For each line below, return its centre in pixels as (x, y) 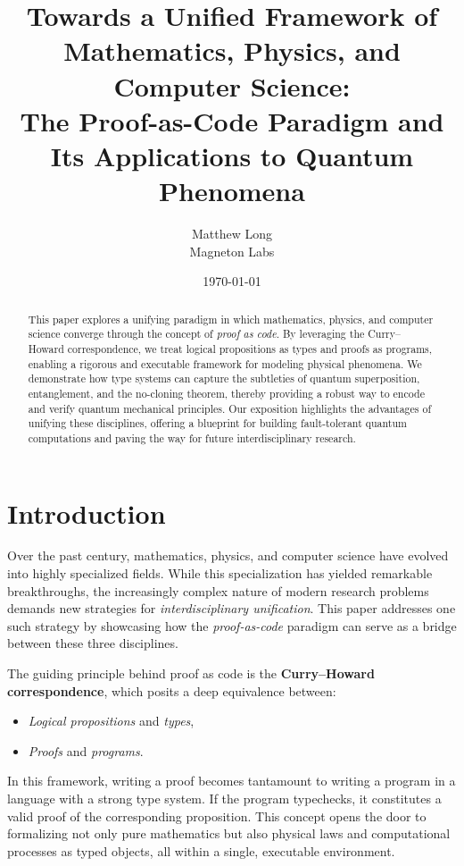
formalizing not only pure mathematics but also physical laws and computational (229, 833)
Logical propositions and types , (111, 721)
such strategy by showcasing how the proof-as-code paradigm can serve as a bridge (232, 625)
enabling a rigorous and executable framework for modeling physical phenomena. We (225, 363)
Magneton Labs (232, 251)
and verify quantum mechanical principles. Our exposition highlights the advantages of (230, 408)
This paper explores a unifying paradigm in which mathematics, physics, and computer (231, 319)
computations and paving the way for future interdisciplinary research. (192, 437)
